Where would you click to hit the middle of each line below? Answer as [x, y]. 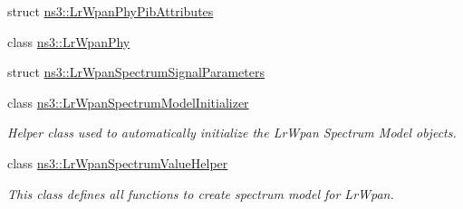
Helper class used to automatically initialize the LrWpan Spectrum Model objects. [232, 133]
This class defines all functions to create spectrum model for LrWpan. [201, 193]
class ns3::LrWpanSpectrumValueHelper [118, 162]
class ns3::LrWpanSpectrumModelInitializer [128, 102]
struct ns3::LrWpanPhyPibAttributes [111, 11]
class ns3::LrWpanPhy [69, 41]
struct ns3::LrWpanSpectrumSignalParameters [136, 72]
